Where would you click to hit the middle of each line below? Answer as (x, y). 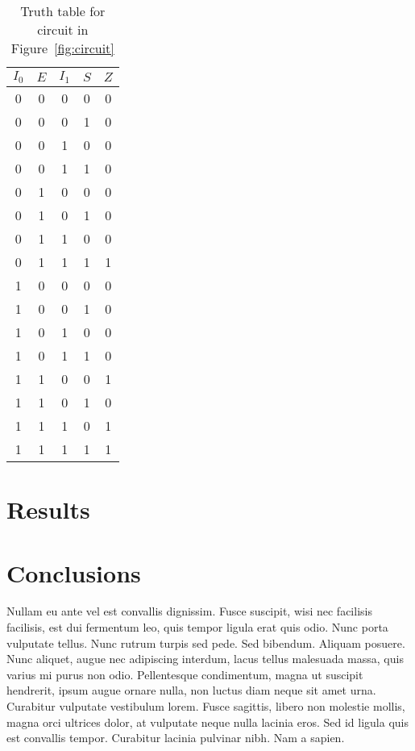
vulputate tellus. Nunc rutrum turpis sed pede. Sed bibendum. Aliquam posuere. (206, 643)
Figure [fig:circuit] (62, 48)
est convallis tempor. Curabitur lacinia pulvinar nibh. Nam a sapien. (176, 738)
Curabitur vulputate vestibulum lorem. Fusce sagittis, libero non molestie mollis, (206, 706)
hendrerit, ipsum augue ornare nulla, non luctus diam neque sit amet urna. (191, 690)
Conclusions (74, 572)
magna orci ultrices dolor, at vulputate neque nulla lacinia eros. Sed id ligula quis (207, 722)
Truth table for (63, 11)
